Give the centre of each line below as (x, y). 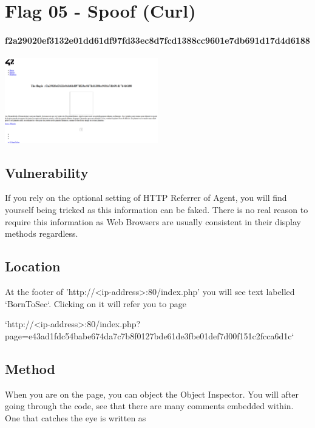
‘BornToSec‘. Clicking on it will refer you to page (96, 303)
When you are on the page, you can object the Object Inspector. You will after (152, 394)
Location (33, 266)
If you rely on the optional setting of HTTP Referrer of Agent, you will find (146, 198)
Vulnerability (47, 172)
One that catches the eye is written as (76, 417)
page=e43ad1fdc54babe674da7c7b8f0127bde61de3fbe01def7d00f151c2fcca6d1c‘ (150, 335)
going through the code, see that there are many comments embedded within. (149, 406)
